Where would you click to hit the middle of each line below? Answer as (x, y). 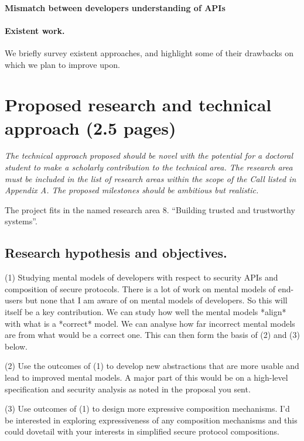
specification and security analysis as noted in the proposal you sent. (128, 389)
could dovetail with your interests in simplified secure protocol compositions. (142, 431)
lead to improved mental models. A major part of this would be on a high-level (146, 377)
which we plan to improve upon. (62, 64)
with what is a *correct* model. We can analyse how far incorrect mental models (150, 323)
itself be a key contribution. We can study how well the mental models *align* (146, 312)
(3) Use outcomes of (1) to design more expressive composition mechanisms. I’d (147, 408)
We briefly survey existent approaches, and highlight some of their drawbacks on (149, 52)
